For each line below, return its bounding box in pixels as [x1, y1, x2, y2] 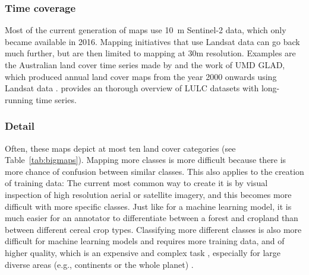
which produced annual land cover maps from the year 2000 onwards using [5, 70, 277, 82]
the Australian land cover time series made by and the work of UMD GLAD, [5, 59, 285, 71]
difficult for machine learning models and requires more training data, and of [5, 235, 285, 247]
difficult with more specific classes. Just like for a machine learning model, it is [5, 200, 292, 212]
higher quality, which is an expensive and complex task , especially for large [5, 246, 280, 258]
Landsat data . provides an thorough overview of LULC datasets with [5, 82, 259, 94]
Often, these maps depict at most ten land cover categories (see [5, 142, 236, 154]
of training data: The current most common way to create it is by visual [5, 177, 268, 189]
